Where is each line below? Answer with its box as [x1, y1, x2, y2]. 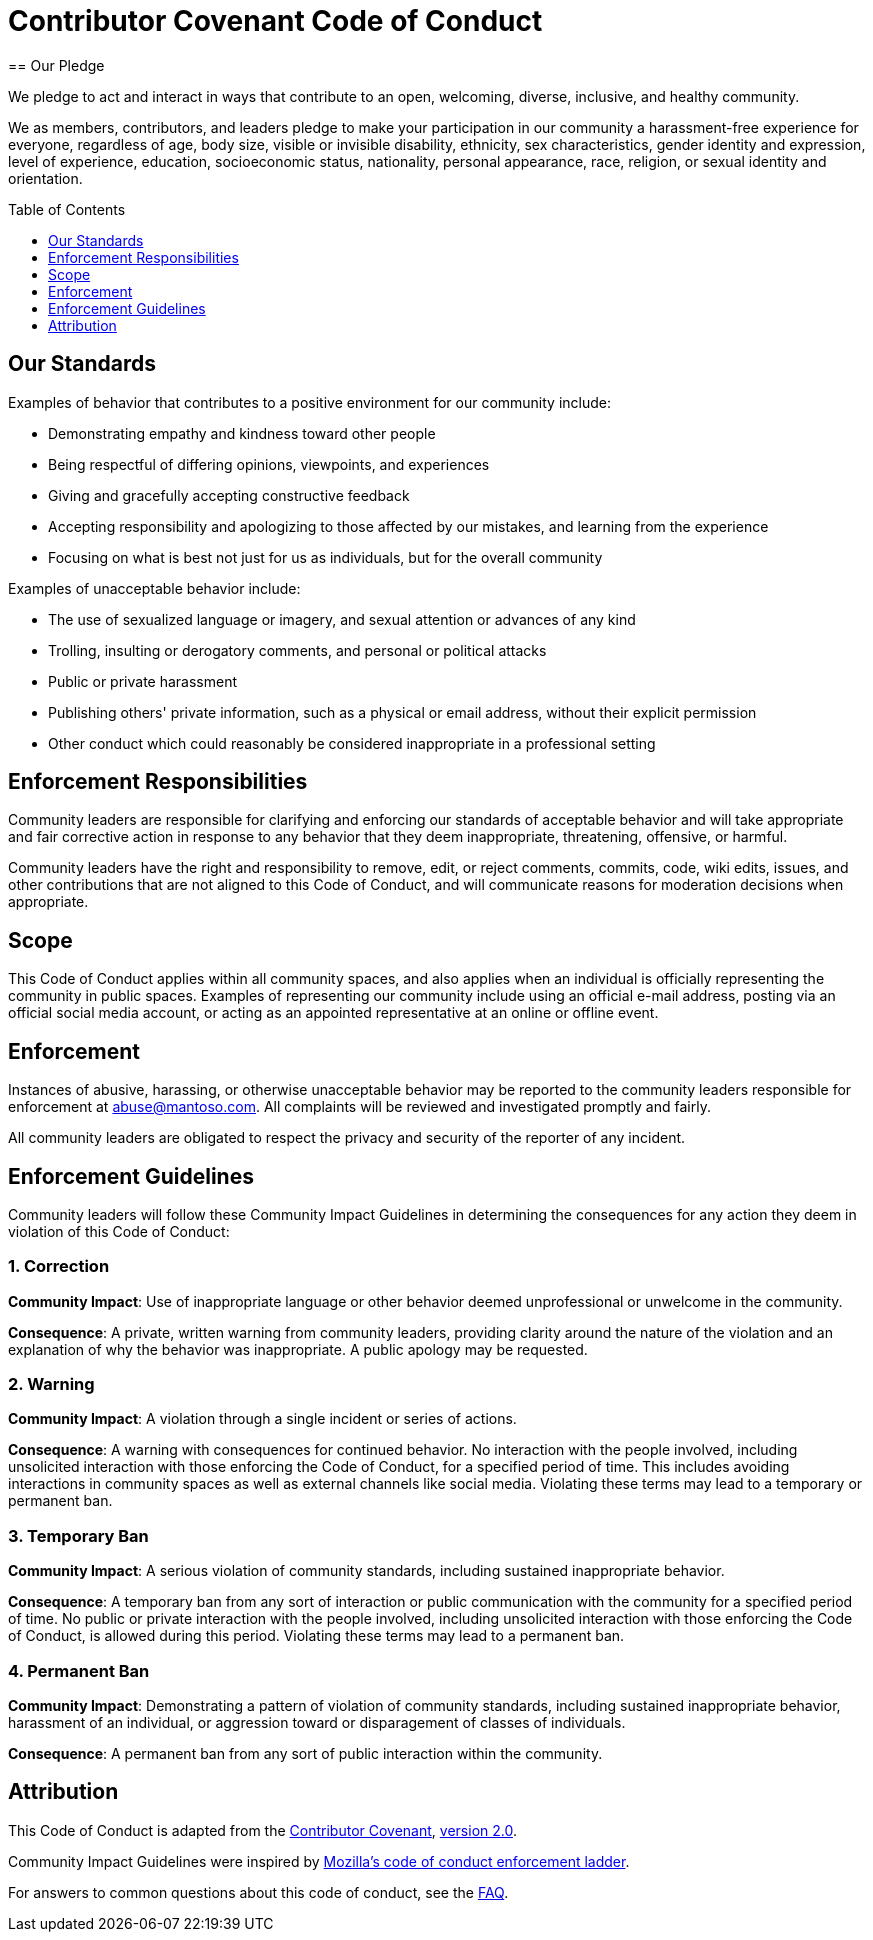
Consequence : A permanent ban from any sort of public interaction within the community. [8, 1744, 603, 1762]
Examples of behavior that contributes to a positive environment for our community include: [8, 393, 612, 411]
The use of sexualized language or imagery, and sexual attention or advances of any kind [48, 610, 636, 628]
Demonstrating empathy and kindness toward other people [48, 424, 436, 442]
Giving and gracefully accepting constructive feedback [48, 486, 410, 504]
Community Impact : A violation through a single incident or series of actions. [8, 1410, 517, 1428]
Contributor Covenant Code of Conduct [8, 4, 543, 38]
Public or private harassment [48, 672, 238, 690]
